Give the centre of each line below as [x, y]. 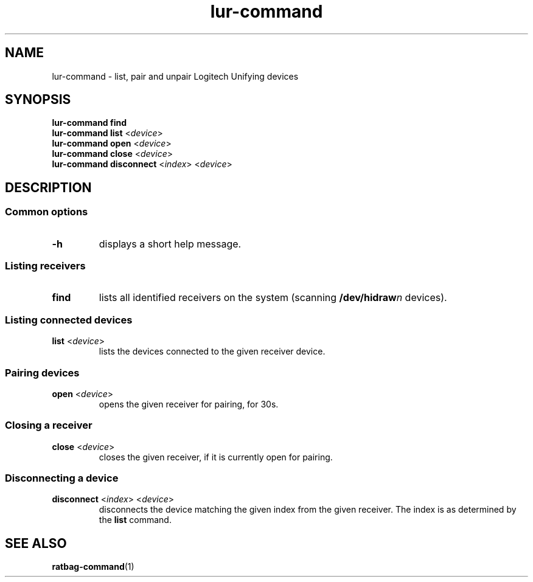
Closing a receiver [49, 425]
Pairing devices [42, 372]
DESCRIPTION [48, 187]
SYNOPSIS [38, 100]
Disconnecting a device [62, 478]
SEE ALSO [36, 543]
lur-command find [89, 123]
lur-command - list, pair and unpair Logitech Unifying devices [175, 76]
